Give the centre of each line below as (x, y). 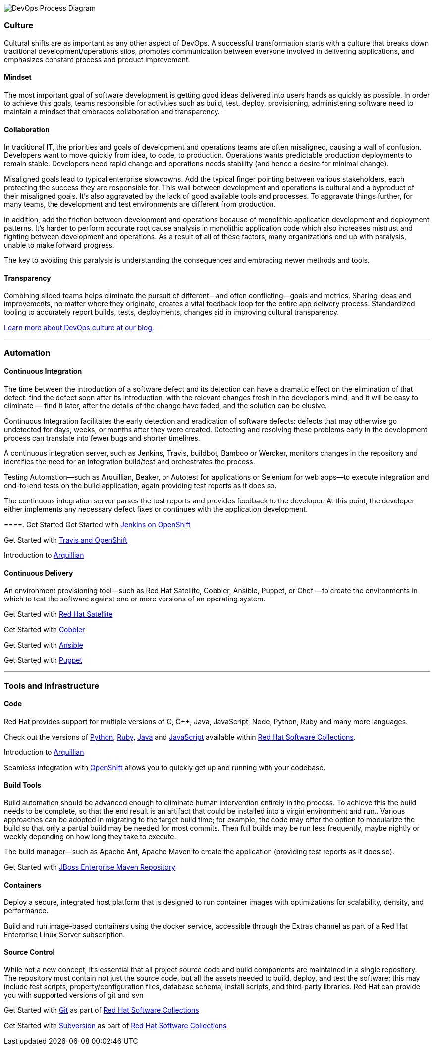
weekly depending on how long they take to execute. (90, 837)
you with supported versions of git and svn (74, 995)
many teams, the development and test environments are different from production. (140, 204)
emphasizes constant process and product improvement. (97, 59)
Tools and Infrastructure (52, 685)
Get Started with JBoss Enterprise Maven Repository (90, 867)
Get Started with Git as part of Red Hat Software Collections (102, 1010)
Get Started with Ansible (44, 645)
